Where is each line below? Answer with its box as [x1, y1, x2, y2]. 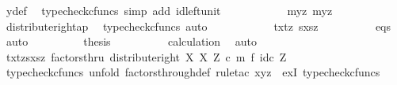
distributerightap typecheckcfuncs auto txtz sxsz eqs [6, 17, 391, 34]
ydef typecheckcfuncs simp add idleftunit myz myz [6, 2, 333, 18]
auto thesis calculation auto [6, 33, 257, 50]
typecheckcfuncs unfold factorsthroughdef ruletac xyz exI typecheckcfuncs [6, 64, 380, 80]
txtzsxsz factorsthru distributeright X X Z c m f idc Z [6, 48, 287, 65]
